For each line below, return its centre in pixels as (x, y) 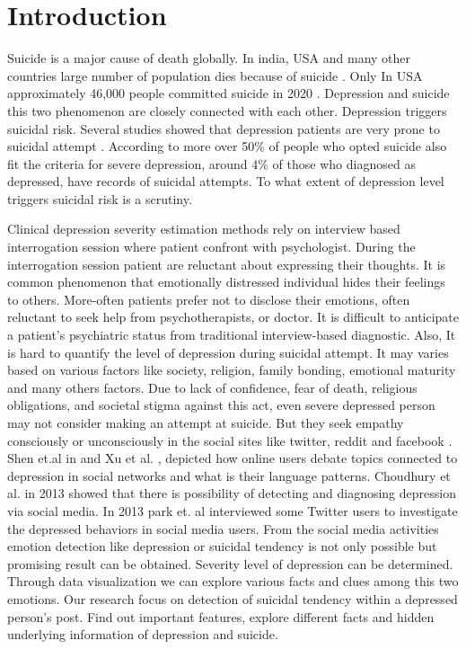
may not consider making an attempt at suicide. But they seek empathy (206, 422)
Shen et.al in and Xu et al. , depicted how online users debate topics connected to (233, 458)
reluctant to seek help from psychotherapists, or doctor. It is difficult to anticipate (233, 317)
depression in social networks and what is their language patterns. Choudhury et (229, 475)
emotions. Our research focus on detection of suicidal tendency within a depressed (233, 598)
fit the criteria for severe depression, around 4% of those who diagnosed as (211, 163)
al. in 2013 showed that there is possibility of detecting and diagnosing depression (232, 493)
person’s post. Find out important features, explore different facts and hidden (221, 616)
